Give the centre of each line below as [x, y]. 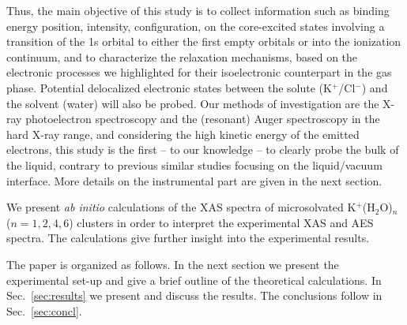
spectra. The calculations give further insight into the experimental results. [188, 238]
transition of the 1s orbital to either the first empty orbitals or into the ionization [204, 41]
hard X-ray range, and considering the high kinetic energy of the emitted [183, 134]
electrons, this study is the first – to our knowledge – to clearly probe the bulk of [203, 149]
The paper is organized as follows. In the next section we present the [173, 264]
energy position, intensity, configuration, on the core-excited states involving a [196, 26]
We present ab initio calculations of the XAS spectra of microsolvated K [181, 207]
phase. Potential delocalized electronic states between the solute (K [169, 87]
